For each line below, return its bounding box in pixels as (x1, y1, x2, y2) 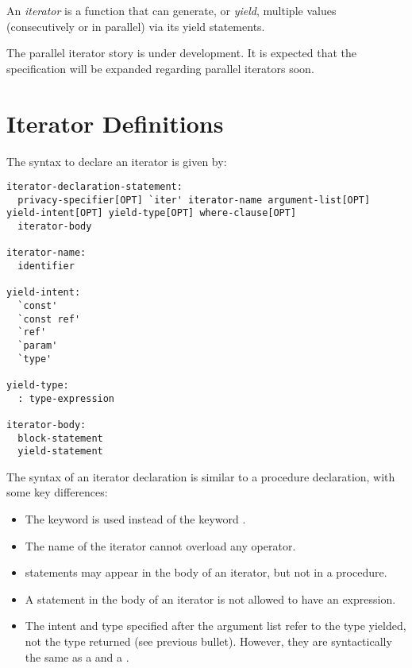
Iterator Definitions (6, 106, 224, 139)
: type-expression (17, 392, 115, 404)
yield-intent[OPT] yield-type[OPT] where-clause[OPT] (6, 207, 297, 219)
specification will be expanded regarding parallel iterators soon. (6, 60, 314, 76)
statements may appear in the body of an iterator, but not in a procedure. (25, 564, 387, 581)
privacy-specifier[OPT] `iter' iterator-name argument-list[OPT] (17, 194, 371, 206)
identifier (17, 261, 75, 272)
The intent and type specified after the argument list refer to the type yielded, (25, 617, 406, 634)
